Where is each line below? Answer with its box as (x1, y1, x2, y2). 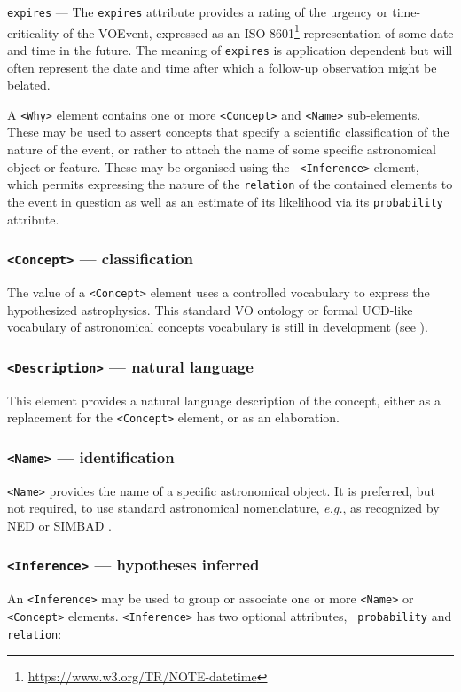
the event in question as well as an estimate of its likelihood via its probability (7, 192, 443, 210)
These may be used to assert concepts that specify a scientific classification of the (7, 122, 449, 141)
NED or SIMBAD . (7, 515, 112, 534)
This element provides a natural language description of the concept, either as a (7, 390, 441, 409)
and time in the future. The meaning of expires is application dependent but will (7, 40, 453, 59)
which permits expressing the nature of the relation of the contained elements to (7, 175, 453, 193)
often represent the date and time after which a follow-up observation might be (7, 58, 437, 76)
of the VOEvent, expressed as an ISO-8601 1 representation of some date (63, 20, 454, 42)
